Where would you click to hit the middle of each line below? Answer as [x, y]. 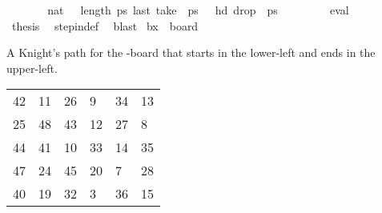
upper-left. [32, 68]
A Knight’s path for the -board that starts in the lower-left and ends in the [191, 52]
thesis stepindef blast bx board [105, 25]
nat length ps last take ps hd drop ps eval [198, 10]
